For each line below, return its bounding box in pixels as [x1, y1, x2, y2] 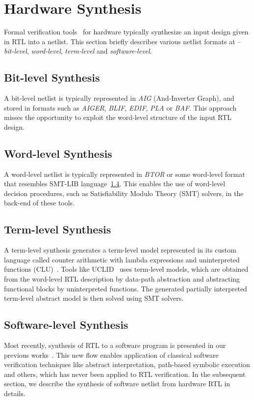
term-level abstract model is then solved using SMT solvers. [4, 293, 184, 303]
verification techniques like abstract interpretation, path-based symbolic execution [4, 359, 250, 370]
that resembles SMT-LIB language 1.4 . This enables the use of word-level [4, 178, 226, 189]
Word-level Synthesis [4, 145, 112, 161]
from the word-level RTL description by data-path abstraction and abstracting [4, 274, 240, 284]
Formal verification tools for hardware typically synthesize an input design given [4, 27, 249, 37]
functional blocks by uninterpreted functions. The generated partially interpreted [4, 283, 247, 293]
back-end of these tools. [4, 198, 75, 208]
